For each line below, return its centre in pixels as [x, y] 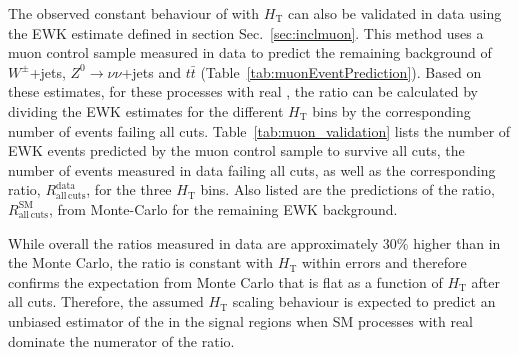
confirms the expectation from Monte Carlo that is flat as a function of [225, 281]
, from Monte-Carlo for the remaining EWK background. [223, 208]
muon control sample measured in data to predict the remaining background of [250, 52]
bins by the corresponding [391, 110]
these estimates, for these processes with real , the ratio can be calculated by [243, 91]
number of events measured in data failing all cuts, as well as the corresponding [252, 169]
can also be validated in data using [394, 13]
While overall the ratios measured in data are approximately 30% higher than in [254, 242]
